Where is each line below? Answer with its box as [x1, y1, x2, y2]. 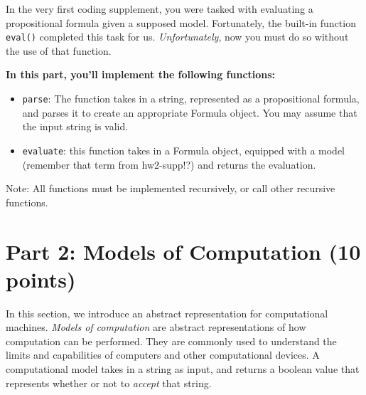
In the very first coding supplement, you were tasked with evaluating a [6, 1, 313, 16]
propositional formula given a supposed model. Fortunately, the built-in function [6, 15, 356, 30]
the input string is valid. [22, 119, 129, 134]
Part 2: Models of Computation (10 [6, 236, 361, 265]
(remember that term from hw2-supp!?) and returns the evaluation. [22, 157, 316, 172]
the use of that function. [6, 43, 112, 58]
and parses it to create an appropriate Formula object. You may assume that [22, 105, 357, 120]
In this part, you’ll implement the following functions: [6, 67, 276, 82]
